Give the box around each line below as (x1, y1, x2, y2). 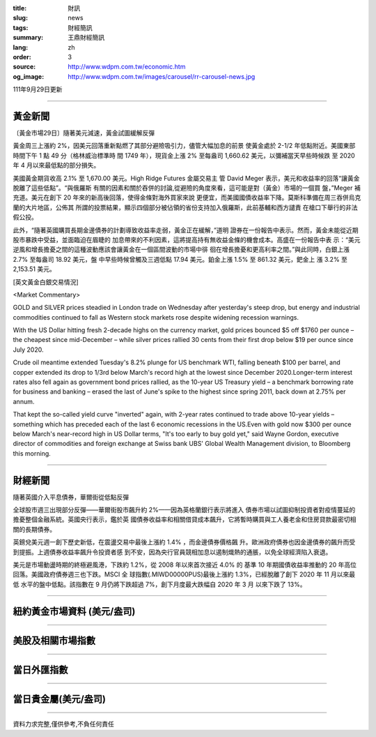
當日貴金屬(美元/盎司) (13, 693, 106, 705)
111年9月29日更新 (13, 85, 63, 94)
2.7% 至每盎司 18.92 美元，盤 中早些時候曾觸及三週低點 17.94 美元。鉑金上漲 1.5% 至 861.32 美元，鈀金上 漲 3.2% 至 (13, 255, 348, 263)
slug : (13, 14, 28, 22)
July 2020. (13, 345, 44, 354)
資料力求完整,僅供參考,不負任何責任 (13, 720, 115, 729)
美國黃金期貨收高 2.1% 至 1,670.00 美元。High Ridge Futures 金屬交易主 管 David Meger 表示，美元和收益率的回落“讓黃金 (13, 174, 360, 182)
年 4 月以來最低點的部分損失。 (13, 161, 100, 170)
